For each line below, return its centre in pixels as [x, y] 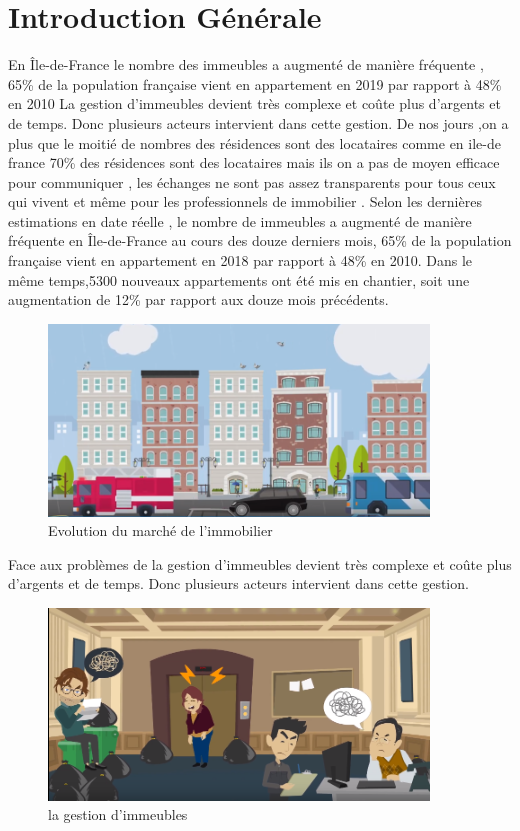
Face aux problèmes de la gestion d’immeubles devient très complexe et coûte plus [260, 563]
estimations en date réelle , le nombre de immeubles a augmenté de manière [240, 220]
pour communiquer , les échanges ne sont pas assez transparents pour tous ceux [252, 181]
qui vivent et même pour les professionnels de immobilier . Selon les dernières [245, 201]
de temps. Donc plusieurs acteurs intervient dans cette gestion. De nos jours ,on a [258, 122]
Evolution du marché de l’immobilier [160, 530]
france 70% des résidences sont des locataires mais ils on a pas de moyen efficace [254, 162]
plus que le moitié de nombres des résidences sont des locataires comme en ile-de [254, 142]
